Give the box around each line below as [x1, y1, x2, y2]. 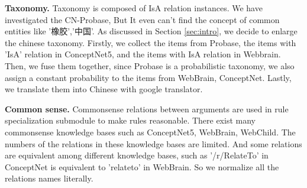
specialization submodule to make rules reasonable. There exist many [5, 114, 256, 127]
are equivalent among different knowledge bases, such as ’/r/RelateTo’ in [5, 149, 269, 161]
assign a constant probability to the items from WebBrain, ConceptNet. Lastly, [5, 71, 292, 83]
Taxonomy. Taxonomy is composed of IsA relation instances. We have [5, 2, 263, 14]
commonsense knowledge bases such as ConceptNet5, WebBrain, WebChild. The [5, 125, 296, 138]
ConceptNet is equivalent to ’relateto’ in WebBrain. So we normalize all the [5, 160, 279, 173]
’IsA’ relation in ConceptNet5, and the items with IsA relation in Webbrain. [5, 48, 281, 60]
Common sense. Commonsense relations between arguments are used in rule [5, 102, 289, 115]
